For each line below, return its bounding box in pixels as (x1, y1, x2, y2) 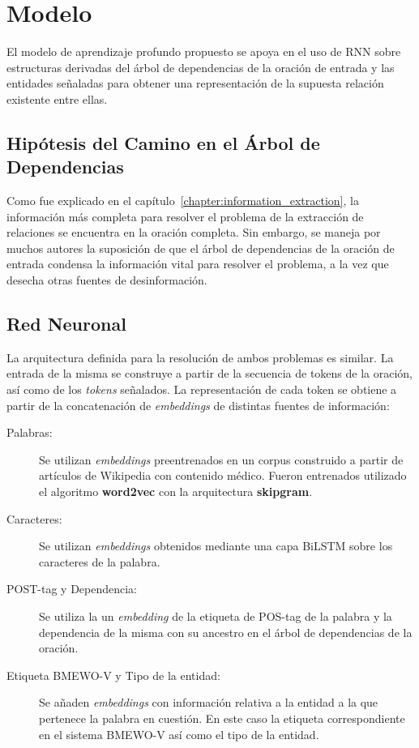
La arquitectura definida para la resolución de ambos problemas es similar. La (6, 348, 394, 365)
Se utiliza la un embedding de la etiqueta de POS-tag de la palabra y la (39, 607, 392, 624)
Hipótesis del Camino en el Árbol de (6, 130, 320, 155)
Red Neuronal (6, 311, 126, 336)
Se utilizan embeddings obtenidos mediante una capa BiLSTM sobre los (39, 537, 393, 554)
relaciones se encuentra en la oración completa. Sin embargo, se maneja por (6, 224, 381, 241)
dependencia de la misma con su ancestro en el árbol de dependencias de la (39, 623, 413, 640)
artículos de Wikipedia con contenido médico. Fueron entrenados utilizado (39, 467, 407, 484)
